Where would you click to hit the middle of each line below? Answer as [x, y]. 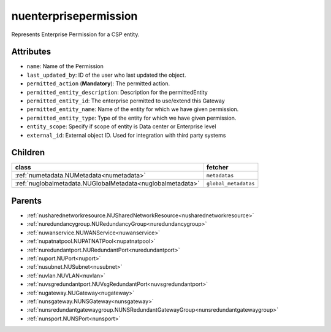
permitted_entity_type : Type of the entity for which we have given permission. [131, 118]
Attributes [31, 52]
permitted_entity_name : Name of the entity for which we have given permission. [133, 109]
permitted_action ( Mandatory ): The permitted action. [98, 83]
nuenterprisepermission [74, 16]
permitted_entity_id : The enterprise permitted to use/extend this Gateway [126, 101]
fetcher [218, 168]
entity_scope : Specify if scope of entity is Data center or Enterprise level [121, 126]
